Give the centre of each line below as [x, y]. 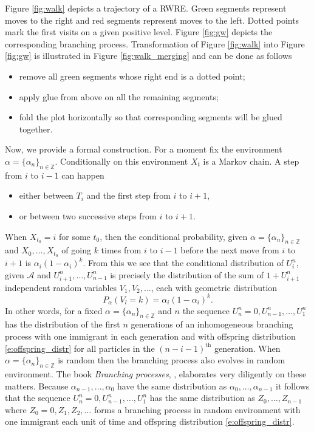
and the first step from [128, 195]
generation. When [247, 348]
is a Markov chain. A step [251, 161]
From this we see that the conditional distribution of [186, 263]
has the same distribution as [202, 398]
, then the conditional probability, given [174, 236]
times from [121, 250]
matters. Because [37, 386]
